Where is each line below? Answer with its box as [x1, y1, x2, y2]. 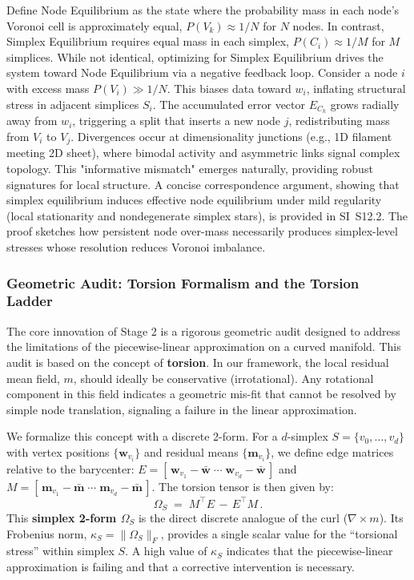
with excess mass [6, 79, 90, 96]
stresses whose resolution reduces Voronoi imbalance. [6, 239, 266, 256]
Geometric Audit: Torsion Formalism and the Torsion [6, 272, 360, 292]
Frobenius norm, [6, 525, 87, 542]
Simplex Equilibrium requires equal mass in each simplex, [6, 33, 289, 50]
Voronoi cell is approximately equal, [6, 17, 183, 34]
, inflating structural [306, 79, 406, 96]
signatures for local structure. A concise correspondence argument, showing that [6, 175, 400, 192]
